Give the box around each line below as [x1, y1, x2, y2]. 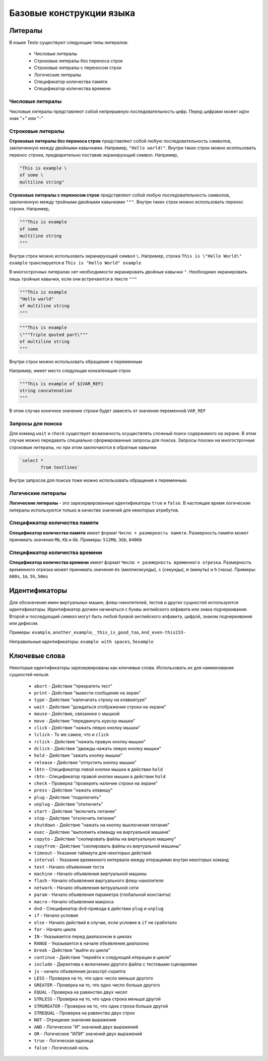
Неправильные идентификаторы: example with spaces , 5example [9, 638, 154, 644]
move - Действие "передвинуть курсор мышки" [34, 717, 135, 723]
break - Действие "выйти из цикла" [34, 947, 111, 953]
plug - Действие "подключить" [34, 794, 101, 800]
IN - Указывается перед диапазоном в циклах [34, 933, 132, 939]
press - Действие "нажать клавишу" [34, 787, 113, 793]
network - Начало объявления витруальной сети [34, 884, 139, 890]
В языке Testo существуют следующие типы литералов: [9, 40, 129, 46]
